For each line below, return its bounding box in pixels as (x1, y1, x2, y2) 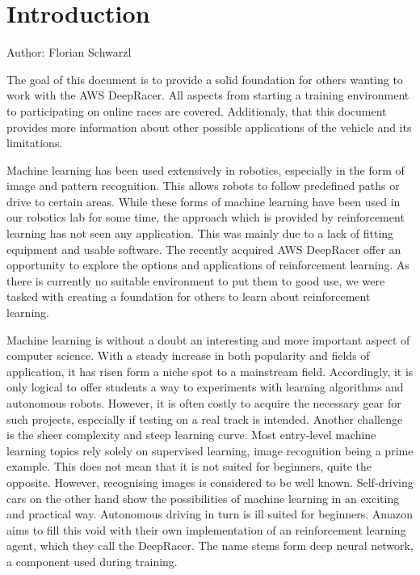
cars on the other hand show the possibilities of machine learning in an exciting (6, 489, 400, 506)
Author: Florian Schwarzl (6, 44, 132, 61)
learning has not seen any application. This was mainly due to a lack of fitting (6, 225, 394, 242)
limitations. (6, 134, 63, 151)
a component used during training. (6, 552, 178, 569)
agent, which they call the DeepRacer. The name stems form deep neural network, (6, 537, 414, 554)
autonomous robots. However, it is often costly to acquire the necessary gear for (6, 395, 401, 411)
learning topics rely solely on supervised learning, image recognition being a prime (6, 442, 414, 459)
